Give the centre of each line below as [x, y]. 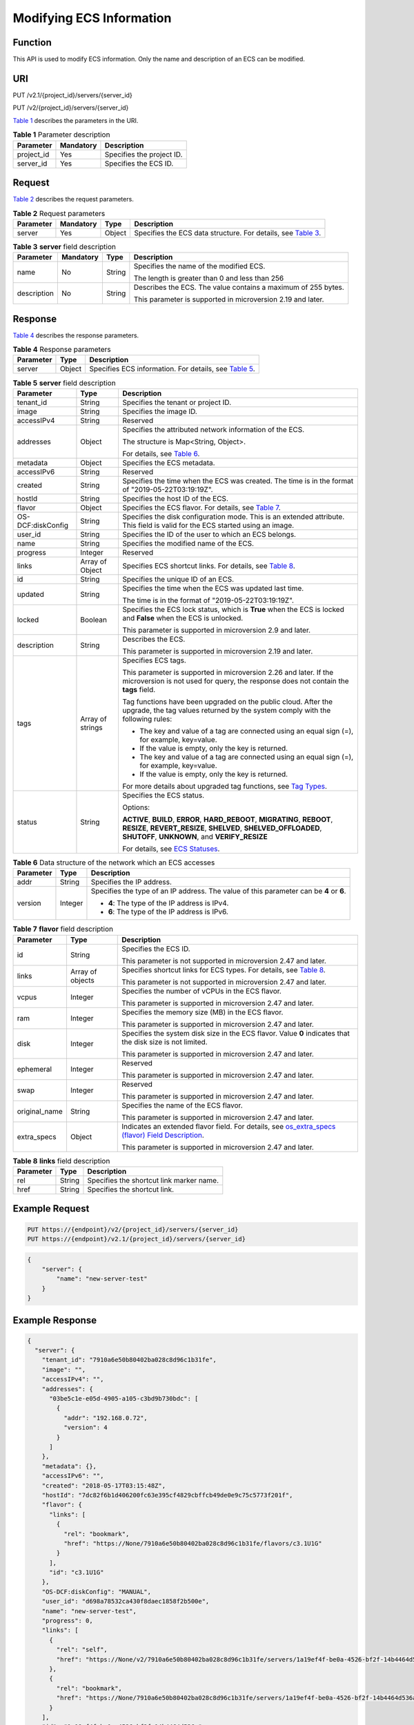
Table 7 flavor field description [63, 929]
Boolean [93, 620]
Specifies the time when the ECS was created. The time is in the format [238, 481]
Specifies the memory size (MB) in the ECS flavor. [203, 1012]
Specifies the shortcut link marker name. [153, 1180]
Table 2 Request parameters [59, 213]
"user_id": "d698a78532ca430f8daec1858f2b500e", [126, 1601]
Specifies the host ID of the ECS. [175, 498]
